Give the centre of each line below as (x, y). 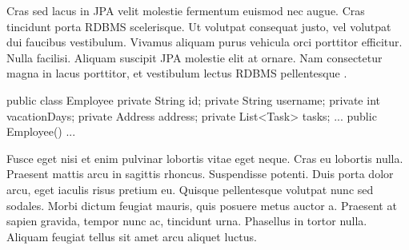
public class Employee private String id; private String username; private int (193, 99)
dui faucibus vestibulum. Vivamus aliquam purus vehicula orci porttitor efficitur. (204, 42)
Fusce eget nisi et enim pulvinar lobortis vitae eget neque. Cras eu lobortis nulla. (205, 158)
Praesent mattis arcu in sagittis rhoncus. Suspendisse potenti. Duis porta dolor (200, 174)
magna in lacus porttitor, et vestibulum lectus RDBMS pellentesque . (177, 73)
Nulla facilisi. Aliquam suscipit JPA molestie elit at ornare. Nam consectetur (194, 57)
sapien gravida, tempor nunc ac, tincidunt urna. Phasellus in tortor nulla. (187, 221)
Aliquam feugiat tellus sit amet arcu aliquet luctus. (132, 236)
